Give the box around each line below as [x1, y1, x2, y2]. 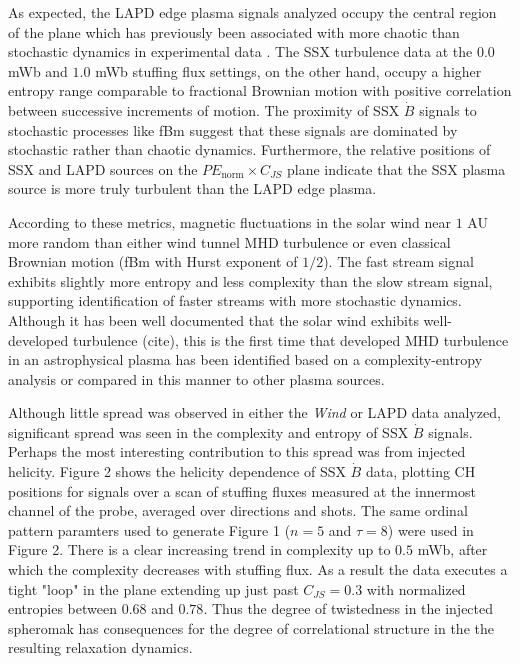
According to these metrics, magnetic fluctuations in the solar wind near [8, 211, 452, 232]
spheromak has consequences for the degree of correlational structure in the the [8, 617, 494, 638]
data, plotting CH [365, 461, 476, 482]
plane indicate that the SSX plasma [287, 158, 506, 179]
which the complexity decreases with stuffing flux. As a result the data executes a [8, 559, 508, 580]
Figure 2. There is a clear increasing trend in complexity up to [8, 539, 391, 560]
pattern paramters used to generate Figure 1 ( [8, 519, 291, 540]
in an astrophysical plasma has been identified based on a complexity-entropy [8, 349, 483, 370]
